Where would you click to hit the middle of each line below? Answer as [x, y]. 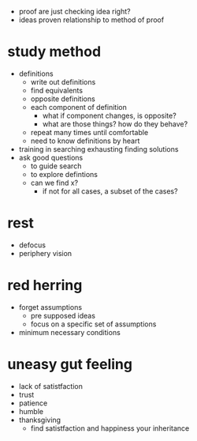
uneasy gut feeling [70, 364]
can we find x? [54, 183]
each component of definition [78, 107]
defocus [32, 245]
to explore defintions [64, 174]
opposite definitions [63, 99]
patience [33, 403]
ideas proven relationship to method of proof [91, 20]
